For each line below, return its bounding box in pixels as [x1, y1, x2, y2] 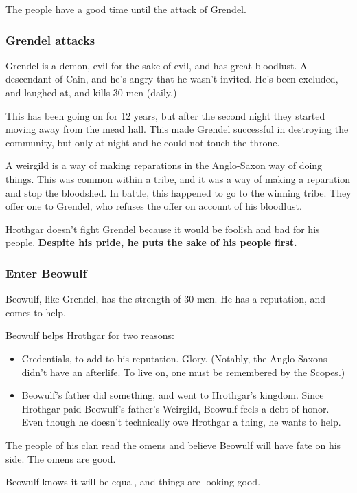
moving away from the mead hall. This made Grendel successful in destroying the [5, 122, 349, 136]
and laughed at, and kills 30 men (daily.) [5, 85, 177, 99]
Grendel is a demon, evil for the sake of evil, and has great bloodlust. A [5, 58, 308, 72]
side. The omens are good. [5, 451, 116, 465]
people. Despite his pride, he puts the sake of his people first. [5, 235, 297, 250]
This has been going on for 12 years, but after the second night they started [5, 108, 325, 122]
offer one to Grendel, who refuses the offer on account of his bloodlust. [5, 199, 302, 213]
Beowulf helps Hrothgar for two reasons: [5, 328, 174, 342]
